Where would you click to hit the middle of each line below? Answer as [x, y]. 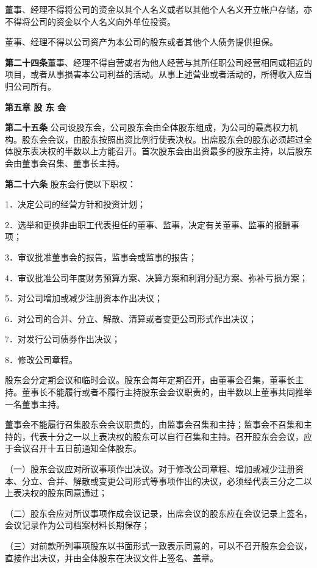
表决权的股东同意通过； [60, 493]
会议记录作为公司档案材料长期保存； [77, 525]
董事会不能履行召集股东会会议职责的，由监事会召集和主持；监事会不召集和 [154, 424]
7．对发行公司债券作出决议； [62, 339]
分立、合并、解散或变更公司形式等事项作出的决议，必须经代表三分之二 [162, 480]
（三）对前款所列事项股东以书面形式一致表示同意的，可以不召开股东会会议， [158, 545]
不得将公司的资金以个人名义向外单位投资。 [90, 21]
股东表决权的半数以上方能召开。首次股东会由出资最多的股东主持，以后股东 [162, 151]
